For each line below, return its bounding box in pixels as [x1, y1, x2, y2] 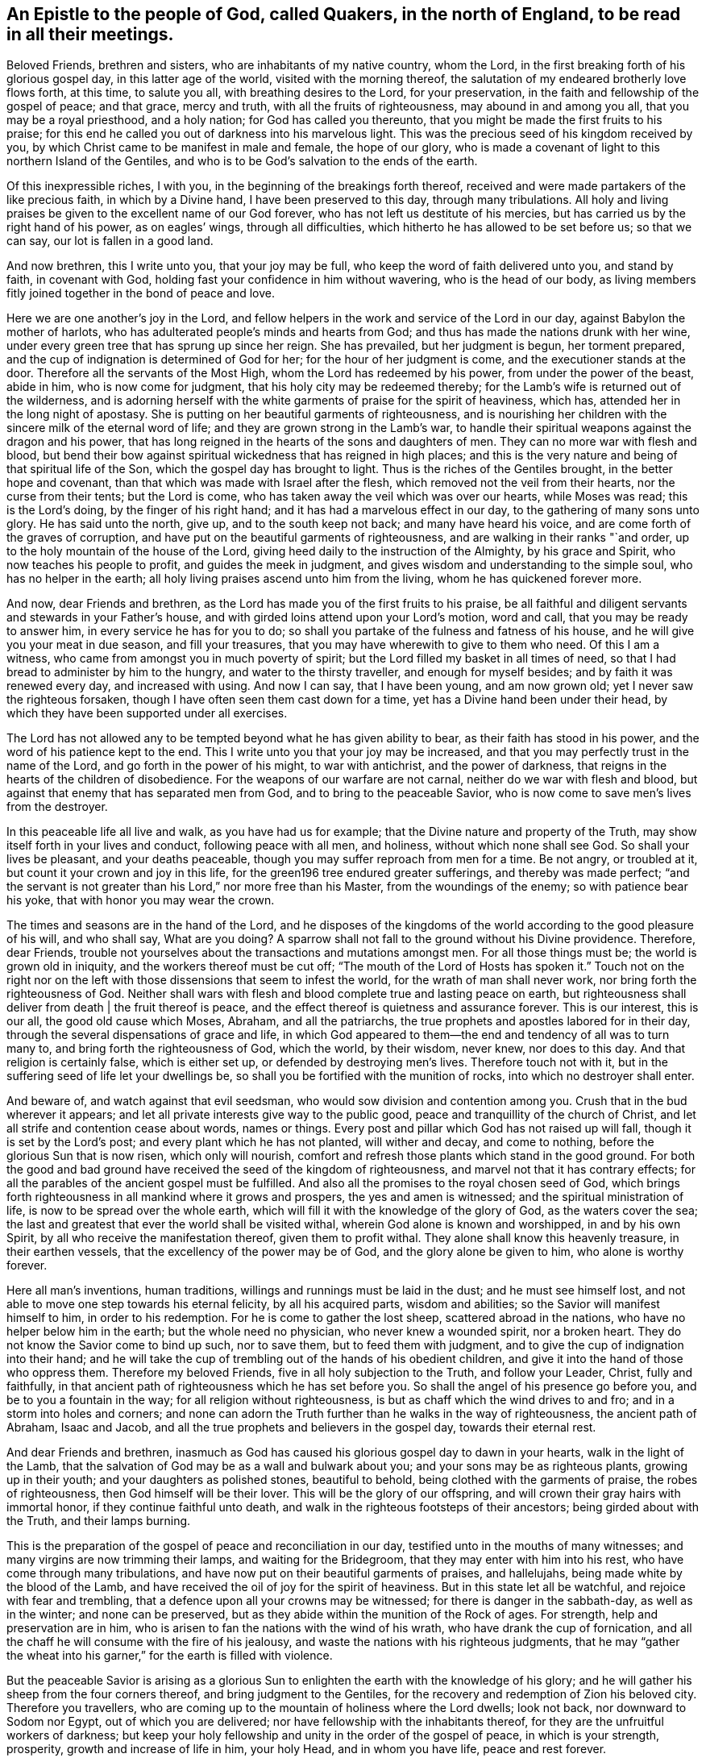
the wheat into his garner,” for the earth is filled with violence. [6, 1648, 333, 1663]
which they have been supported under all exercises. [6, 706, 288, 721]
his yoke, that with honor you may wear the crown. [6, 893, 275, 908]
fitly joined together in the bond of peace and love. [6, 286, 275, 301]
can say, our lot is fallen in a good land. [6, 234, 214, 248]
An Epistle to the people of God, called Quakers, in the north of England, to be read [6, 4, 681, 24]
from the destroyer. [6, 800, 108, 814]
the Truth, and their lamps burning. [6, 1514, 191, 1528]
